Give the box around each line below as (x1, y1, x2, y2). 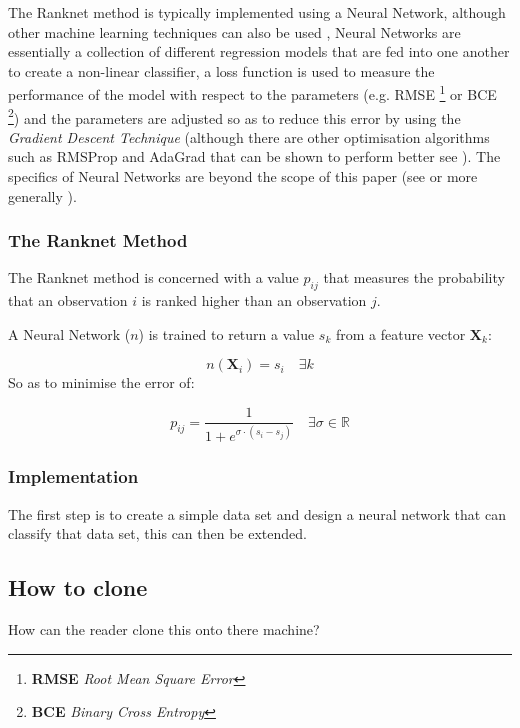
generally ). (8, 185, 77, 206)
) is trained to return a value (138, 323, 315, 344)
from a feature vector (335, 323, 466, 344)
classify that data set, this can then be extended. (8, 523, 307, 544)
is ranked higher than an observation (141, 290, 367, 311)
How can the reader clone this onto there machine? (8, 619, 320, 640)
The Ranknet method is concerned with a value (8, 267, 299, 288)
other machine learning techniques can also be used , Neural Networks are (8, 21, 461, 42)
